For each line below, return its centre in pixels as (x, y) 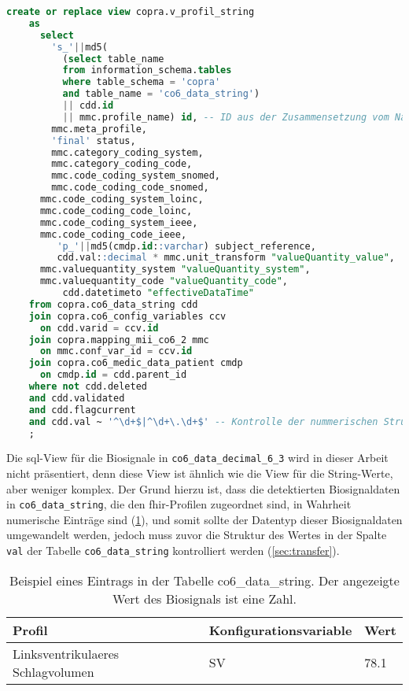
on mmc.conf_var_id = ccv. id (116, 351)
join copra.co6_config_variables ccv (127, 316)
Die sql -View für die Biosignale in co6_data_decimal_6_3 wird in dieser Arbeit (197, 458)
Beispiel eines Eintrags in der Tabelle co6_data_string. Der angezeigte (204, 580)
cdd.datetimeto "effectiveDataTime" (158, 293)
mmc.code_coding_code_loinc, (116, 211)
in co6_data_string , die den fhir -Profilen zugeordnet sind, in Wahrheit (179, 504)
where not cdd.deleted (88, 386)
